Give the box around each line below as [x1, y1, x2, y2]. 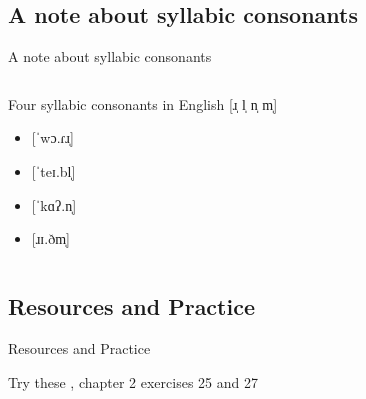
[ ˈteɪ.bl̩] [31, 160, 76, 181]
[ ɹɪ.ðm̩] [31, 228, 70, 249]
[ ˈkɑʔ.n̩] [31, 194, 77, 215]
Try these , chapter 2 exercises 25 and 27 [8, 371, 258, 392]
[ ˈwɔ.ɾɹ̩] [31, 127, 74, 148]
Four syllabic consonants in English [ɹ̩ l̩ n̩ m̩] [8, 93, 278, 114]
